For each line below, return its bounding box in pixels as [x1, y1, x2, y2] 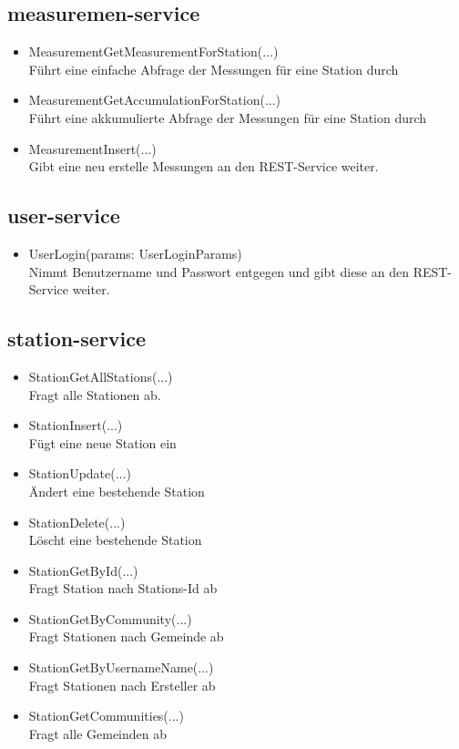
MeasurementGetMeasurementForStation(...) [28, 42, 279, 61]
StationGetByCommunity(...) [28, 609, 192, 628]
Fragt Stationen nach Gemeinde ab [28, 627, 224, 646]
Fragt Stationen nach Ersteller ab [28, 675, 216, 694]
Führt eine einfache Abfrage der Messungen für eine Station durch [28, 59, 399, 78]
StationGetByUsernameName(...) [28, 658, 214, 677]
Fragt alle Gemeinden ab [28, 723, 168, 743]
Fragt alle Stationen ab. [28, 385, 161, 404]
